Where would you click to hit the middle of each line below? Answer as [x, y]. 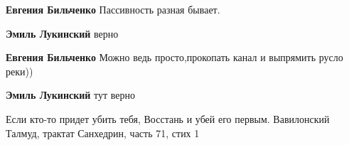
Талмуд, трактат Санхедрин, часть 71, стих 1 [103, 133]
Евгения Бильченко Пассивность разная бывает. [113, 9]
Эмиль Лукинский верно [62, 33]
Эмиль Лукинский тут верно [71, 95]
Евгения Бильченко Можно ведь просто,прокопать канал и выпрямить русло [174, 57]
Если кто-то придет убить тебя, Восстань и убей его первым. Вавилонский [168, 118]
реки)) [20, 71]
